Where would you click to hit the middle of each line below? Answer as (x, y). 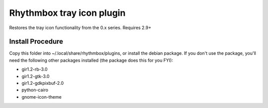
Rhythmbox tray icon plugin (67, 13)
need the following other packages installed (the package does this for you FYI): (91, 60)
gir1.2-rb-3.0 (35, 70)
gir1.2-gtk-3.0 (35, 76)
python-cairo (35, 90)
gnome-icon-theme (42, 97)
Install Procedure (36, 42)
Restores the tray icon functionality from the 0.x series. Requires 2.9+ (80, 28)
